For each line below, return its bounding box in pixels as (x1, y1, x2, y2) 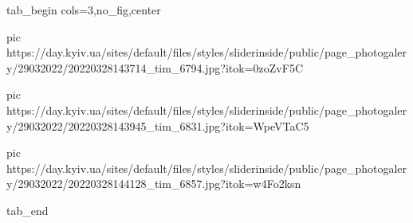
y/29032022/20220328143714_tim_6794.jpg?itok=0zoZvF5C (6, 59, 303, 76)
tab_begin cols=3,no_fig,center (6, 2, 161, 18)
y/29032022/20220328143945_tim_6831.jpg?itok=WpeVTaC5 (6, 117, 309, 134)
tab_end (6, 201, 49, 218)
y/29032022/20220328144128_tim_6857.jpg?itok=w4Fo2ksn (6, 175, 301, 192)
